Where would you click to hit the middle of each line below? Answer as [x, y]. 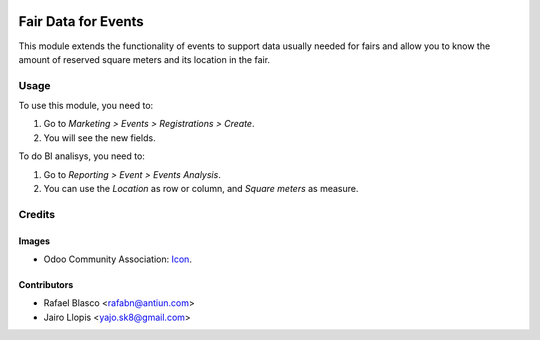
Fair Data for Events [81, 21]
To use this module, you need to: [86, 106]
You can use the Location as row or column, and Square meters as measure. [201, 188]
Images [34, 241]
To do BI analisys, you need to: [81, 156]
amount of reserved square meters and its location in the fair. [144, 59]
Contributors [46, 284]
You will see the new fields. [99, 137]
